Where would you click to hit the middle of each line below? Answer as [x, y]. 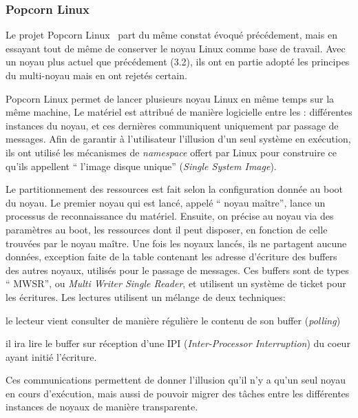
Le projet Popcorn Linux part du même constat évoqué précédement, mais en [171, 35]
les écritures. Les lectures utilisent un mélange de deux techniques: [146, 296]
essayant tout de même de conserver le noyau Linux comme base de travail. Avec [176, 48]
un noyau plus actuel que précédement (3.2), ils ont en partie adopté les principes [178, 62]
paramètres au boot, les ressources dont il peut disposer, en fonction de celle [167, 229]
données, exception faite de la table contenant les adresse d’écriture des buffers [171, 257]
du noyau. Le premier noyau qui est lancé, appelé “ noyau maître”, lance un [166, 202]
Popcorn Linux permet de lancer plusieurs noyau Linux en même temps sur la [170, 98]
